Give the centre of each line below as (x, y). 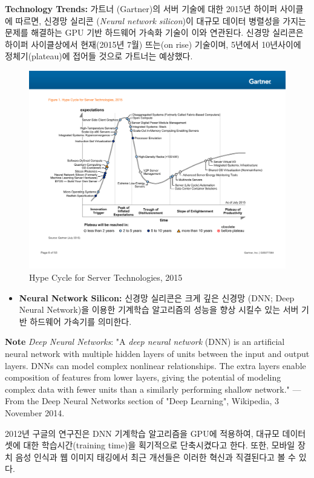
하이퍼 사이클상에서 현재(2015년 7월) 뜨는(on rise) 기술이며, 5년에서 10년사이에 (153, 44)
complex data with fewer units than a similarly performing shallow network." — (153, 389)
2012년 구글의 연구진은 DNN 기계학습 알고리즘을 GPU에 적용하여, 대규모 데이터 (155, 433)
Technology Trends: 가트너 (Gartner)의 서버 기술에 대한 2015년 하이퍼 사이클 (154, 8)
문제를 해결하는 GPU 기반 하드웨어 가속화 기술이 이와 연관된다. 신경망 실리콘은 (154, 32)
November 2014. (35, 413)
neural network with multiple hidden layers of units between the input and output (157, 354)
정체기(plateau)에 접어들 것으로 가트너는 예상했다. (99, 56)
